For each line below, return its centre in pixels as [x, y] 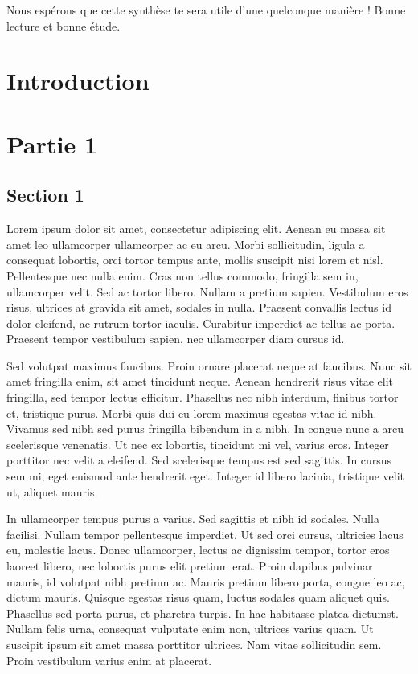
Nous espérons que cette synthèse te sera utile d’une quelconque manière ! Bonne [206, 10]
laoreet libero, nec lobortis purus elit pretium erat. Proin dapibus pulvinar [190, 566]
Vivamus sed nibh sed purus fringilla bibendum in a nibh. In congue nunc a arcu [205, 429]
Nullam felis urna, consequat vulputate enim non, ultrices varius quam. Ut [190, 629]
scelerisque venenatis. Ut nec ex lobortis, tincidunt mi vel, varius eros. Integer [198, 444]
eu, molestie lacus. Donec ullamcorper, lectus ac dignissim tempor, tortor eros [198, 550]
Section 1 [45, 195]
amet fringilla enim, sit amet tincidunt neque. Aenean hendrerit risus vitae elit [200, 381]
